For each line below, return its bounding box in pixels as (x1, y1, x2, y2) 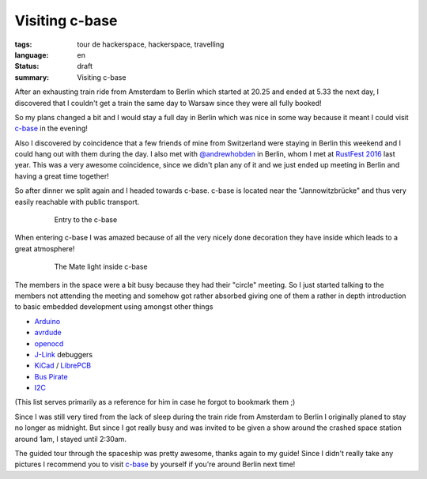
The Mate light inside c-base (54, 262, 148, 272)
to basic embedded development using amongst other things (14, 302, 213, 311)
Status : (14, 62, 40, 71)
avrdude (34, 328, 62, 338)
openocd (34, 338, 64, 348)
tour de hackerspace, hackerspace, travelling (77, 40, 225, 49)
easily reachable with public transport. (14, 197, 140, 206)
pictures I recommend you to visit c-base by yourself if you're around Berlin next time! (14, 459, 296, 470)
